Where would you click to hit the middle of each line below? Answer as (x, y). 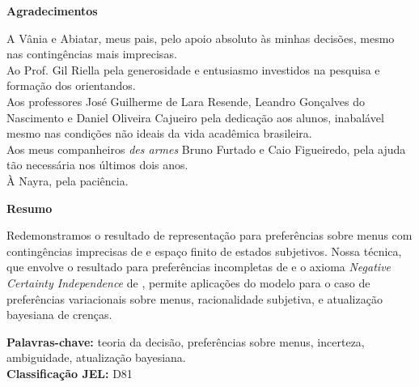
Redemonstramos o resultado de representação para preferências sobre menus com (209, 235)
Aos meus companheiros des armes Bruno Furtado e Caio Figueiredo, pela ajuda (206, 149)
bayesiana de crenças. (59, 315)
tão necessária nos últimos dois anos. (97, 165)
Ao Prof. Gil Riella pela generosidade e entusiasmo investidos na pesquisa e (193, 69)
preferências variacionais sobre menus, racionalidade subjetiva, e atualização (195, 298)
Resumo (30, 208)
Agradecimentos (52, 11)
